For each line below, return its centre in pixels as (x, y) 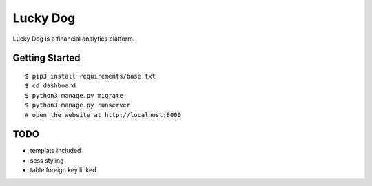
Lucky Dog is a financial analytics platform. (74, 39)
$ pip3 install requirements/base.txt (91, 76)
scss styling (47, 160)
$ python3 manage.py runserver (78, 105)
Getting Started (46, 58)
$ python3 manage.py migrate (74, 95)
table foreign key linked (63, 170)
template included (55, 151)
